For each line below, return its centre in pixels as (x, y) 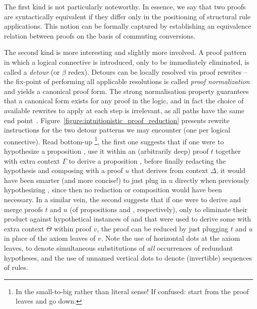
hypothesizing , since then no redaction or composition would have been (113, 190)
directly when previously (212, 180)
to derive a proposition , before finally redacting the (147, 160)
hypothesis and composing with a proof (64, 170)
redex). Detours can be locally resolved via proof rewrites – (158, 71)
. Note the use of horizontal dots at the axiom (171, 238)
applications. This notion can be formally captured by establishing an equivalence (128, 26)
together (228, 151)
